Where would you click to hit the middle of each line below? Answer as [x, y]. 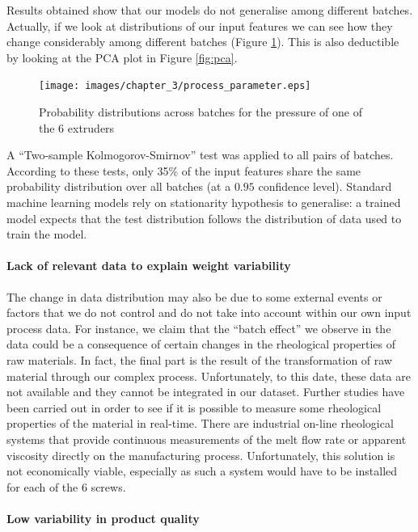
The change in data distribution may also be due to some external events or [194, 296]
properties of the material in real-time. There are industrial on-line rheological [200, 423]
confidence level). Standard [325, 186]
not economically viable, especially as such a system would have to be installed [202, 471]
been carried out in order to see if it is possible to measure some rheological [194, 407]
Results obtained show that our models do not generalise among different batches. [210, 10]
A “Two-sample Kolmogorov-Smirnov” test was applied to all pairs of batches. [200, 155]
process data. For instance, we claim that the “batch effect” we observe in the [199, 328]
